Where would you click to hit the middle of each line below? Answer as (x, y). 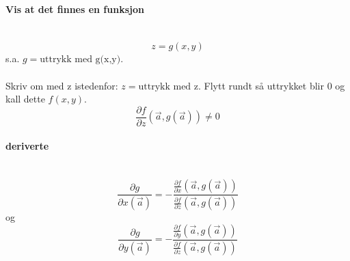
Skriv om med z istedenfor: (62, 85)
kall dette (25, 99)
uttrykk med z (169, 86)
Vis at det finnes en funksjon (75, 9)
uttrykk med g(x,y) (80, 60)
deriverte (27, 146)
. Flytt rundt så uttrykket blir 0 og (272, 85)
